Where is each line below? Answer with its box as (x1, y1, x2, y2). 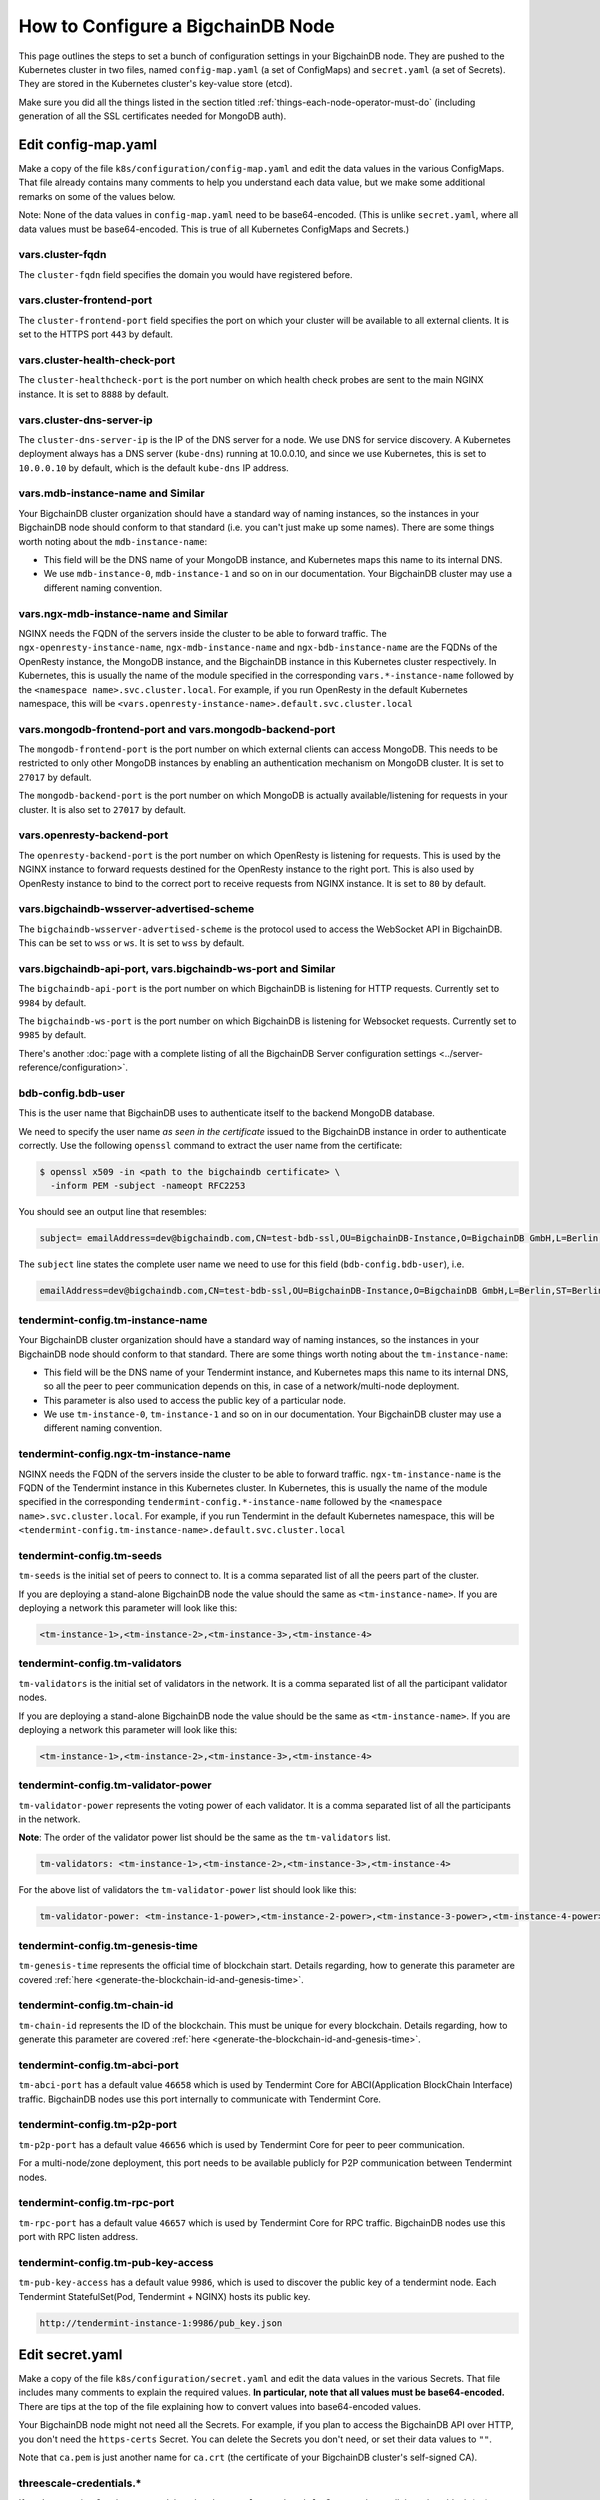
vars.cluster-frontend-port (18, 293, 153, 307)
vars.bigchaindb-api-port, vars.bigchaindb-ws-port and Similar (18, 961, 336, 975)
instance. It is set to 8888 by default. (18, 388, 169, 400)
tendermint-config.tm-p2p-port (18, 2118, 177, 2132)
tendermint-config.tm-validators (18, 1656, 182, 1670)
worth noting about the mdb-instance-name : (18, 535, 208, 547)
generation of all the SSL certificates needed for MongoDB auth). (18, 110, 287, 122)
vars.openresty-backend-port (18, 828, 169, 842)
